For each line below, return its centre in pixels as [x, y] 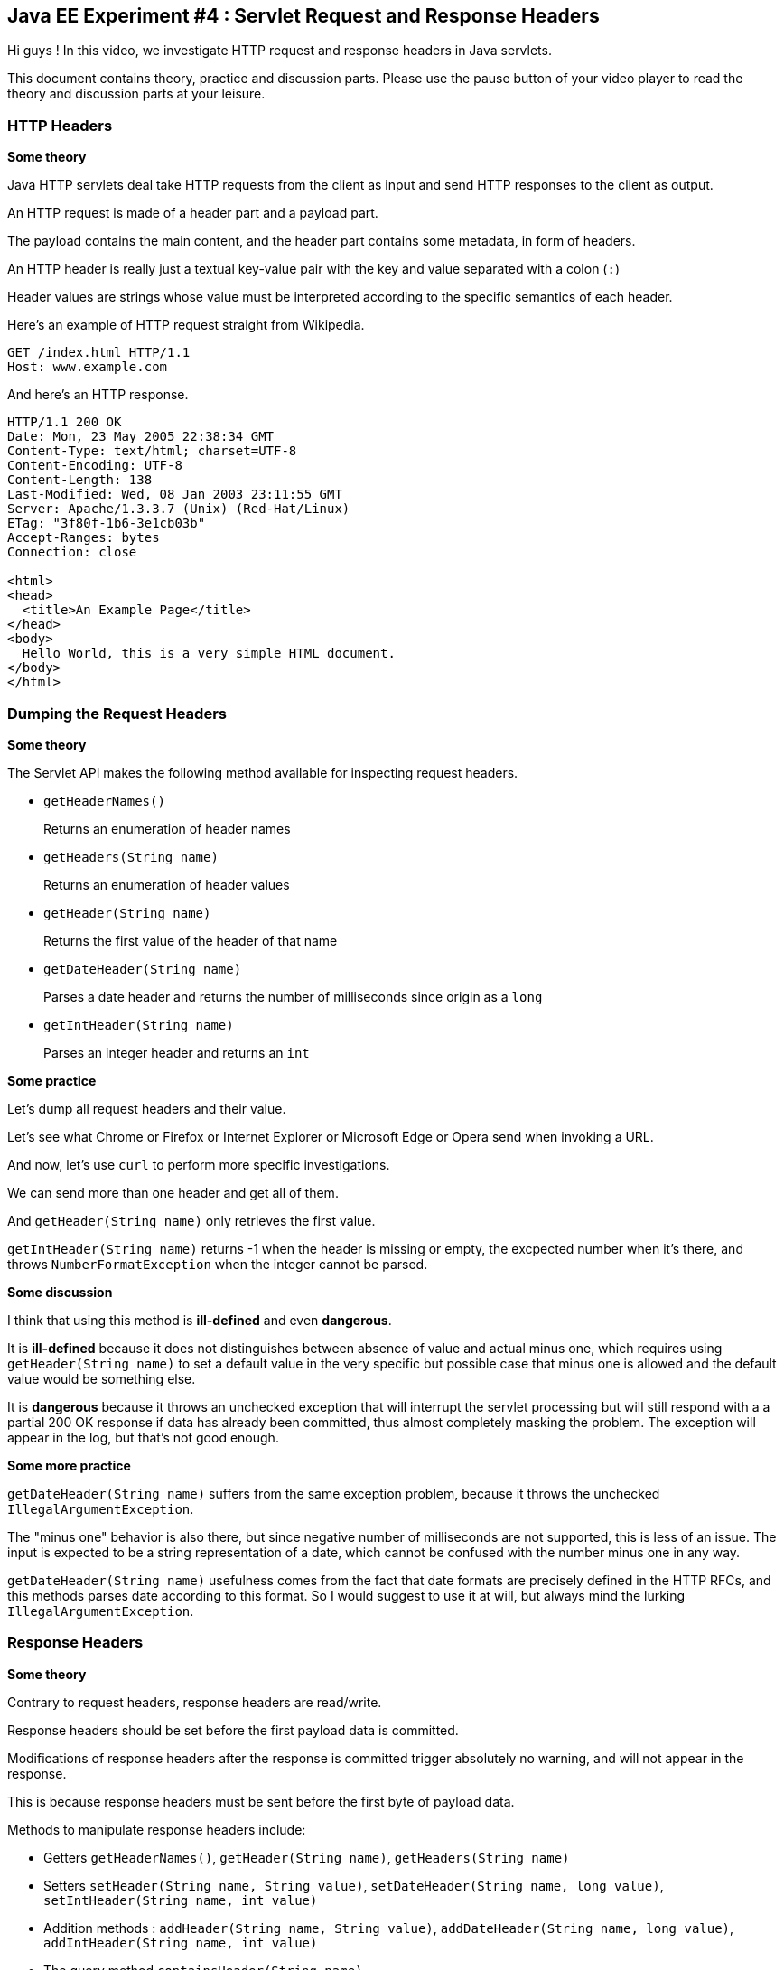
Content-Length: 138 [80, 480]
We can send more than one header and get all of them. [173, 1192]
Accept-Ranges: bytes [84, 538]
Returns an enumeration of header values [167, 884]
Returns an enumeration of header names [167, 828]
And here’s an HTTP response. [98, 395]
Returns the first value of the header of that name [191, 940]
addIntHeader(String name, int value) [181, 1942]
